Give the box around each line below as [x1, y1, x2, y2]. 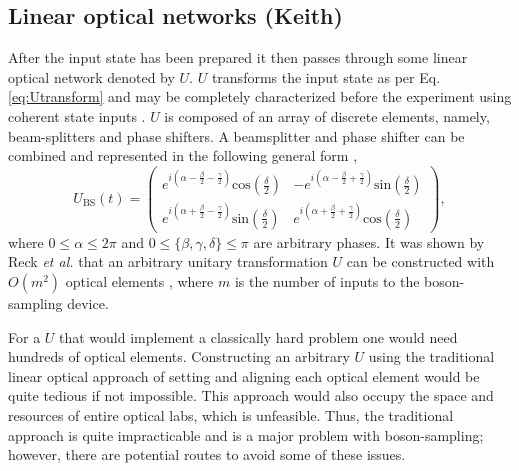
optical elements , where [65, 271, 214, 292]
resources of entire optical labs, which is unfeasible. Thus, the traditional [8, 405, 454, 426]
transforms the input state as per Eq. [211, 66, 441, 87]
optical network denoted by [8, 66, 175, 87]
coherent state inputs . [8, 105, 146, 126]
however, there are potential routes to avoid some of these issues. [8, 444, 406, 465]
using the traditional [368, 346, 495, 367]
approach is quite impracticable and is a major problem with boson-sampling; [8, 424, 484, 445]
